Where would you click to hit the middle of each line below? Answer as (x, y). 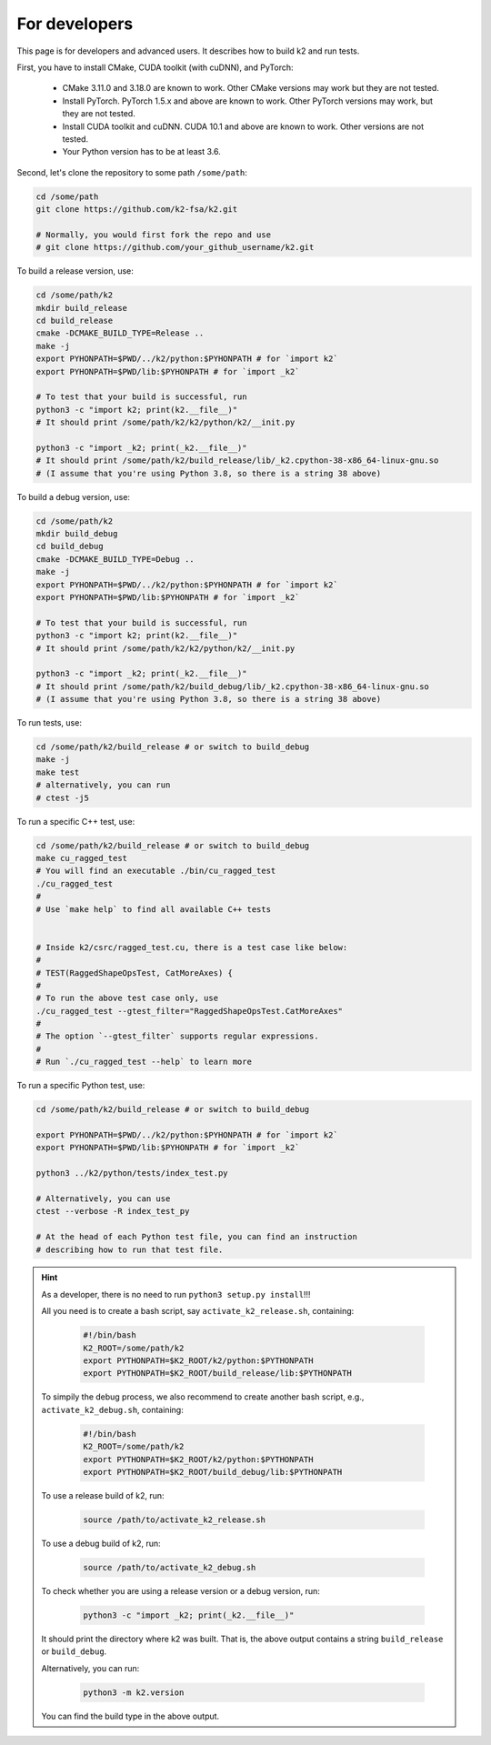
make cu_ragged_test (81, 858)
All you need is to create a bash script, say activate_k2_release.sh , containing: (198, 1311)
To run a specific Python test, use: (81, 1086)
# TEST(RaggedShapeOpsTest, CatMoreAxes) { (135, 973)
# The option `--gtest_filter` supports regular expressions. (177, 1036)
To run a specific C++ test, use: (76, 821)
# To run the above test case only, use (127, 998)
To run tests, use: (49, 723)
